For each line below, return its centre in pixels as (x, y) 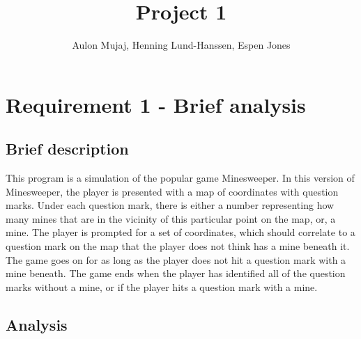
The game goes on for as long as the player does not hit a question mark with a (176, 259)
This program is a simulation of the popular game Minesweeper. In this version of (180, 178)
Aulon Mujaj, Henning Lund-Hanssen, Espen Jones (181, 45)
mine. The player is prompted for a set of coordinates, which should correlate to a (180, 232)
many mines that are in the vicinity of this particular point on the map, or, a (171, 218)
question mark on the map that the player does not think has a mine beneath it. (178, 246)
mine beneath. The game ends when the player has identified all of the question (176, 273)
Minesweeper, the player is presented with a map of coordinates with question (172, 191)
